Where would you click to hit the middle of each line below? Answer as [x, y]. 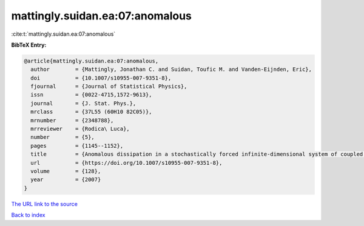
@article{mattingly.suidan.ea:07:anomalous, [91, 61]
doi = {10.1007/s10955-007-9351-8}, [101, 78]
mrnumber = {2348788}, [72, 120]
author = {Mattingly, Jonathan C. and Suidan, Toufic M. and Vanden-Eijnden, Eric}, [171, 69]
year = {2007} [66, 180]
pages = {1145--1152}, [77, 146]
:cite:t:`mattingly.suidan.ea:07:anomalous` [63, 34]
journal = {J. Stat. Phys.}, [83, 103]
